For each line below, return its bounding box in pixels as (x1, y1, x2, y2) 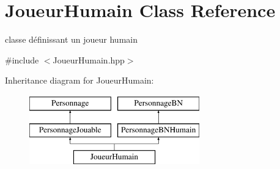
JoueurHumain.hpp (53, 53, 125, 66)
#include (5, 53, 39, 66)
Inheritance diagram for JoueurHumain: (5, 74, 154, 87)
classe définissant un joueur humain (5, 33, 138, 46)
